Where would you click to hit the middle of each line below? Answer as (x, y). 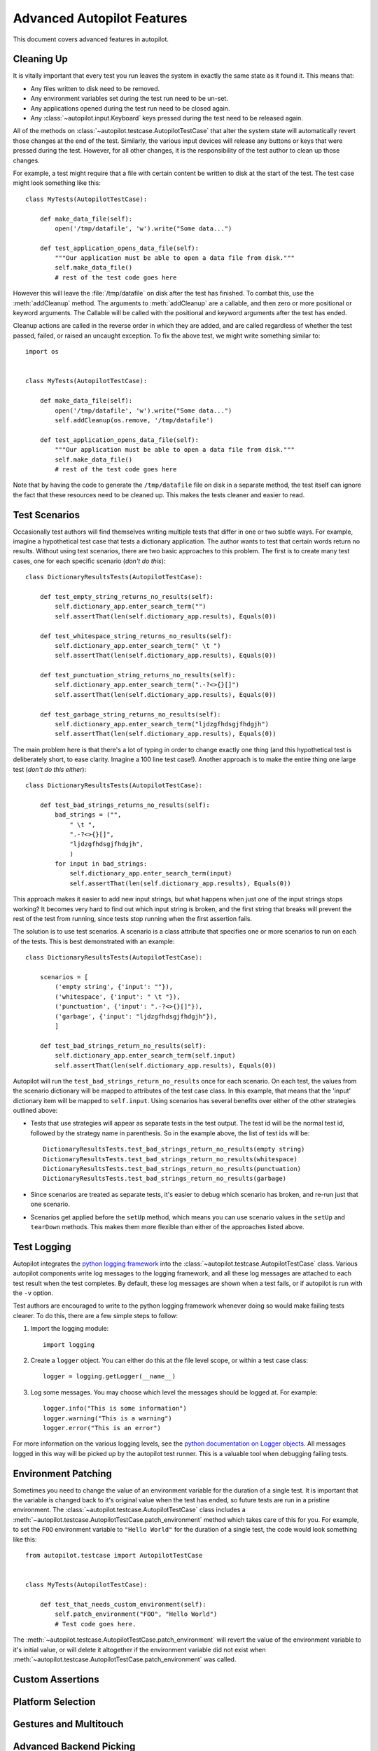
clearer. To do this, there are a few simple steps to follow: (96, 1315)
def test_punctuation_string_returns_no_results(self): (138, 675)
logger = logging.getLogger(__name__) (110, 1377)
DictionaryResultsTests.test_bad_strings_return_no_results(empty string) (174, 1149)
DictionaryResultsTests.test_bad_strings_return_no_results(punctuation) (172, 1169)
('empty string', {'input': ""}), (114, 987)
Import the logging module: (70, 1329)
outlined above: (35, 1111)
